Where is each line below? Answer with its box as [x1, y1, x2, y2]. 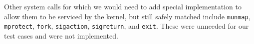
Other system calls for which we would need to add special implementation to [4, 1, 242, 11]
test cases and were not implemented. [4, 30, 118, 41]
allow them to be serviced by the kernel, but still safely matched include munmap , [4, 11, 251, 21]
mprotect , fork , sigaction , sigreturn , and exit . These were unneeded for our [4, 21, 249, 31]
